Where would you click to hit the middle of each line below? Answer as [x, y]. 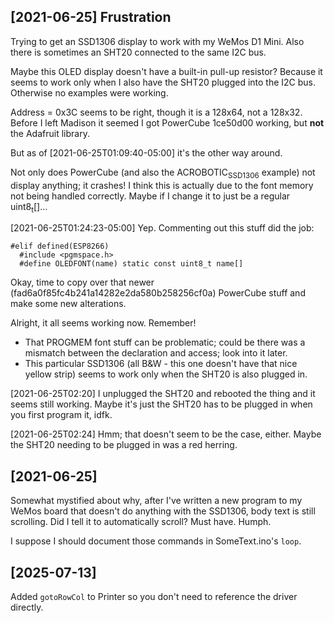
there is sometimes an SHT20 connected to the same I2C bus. [138, 52]
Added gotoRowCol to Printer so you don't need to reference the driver [154, 597]
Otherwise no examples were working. [89, 92]
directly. [27, 607]
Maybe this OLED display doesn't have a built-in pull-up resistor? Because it [166, 71]
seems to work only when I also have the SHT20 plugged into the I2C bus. [163, 82]
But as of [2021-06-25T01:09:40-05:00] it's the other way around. [146, 152]
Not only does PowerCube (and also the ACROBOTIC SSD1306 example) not [163, 173]
